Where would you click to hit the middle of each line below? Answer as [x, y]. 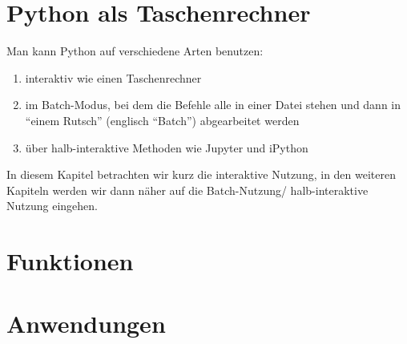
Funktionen [70, 261]
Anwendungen [86, 324]
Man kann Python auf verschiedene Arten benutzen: [135, 51]
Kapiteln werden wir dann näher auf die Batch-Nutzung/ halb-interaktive [187, 190]
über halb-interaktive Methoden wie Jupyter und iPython [167, 147]
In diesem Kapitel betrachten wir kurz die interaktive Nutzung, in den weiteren [201, 174]
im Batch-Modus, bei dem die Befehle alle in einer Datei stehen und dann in [213, 105]
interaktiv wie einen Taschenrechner [113, 77]
